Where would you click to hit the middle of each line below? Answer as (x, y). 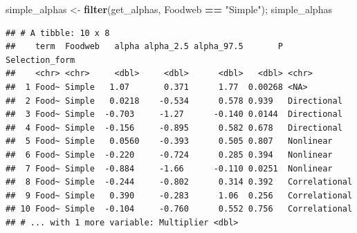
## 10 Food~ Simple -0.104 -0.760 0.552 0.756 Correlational (179, 209)
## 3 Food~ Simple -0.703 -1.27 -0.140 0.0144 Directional (174, 114)
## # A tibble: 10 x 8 (58, 33)
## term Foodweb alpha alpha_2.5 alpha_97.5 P (144, 47)
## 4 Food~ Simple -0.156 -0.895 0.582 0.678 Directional (174, 128)
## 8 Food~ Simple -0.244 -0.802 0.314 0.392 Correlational (179, 182)
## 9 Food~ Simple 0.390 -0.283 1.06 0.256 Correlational (179, 195)
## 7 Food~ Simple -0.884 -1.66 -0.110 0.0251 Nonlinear (169, 168)
